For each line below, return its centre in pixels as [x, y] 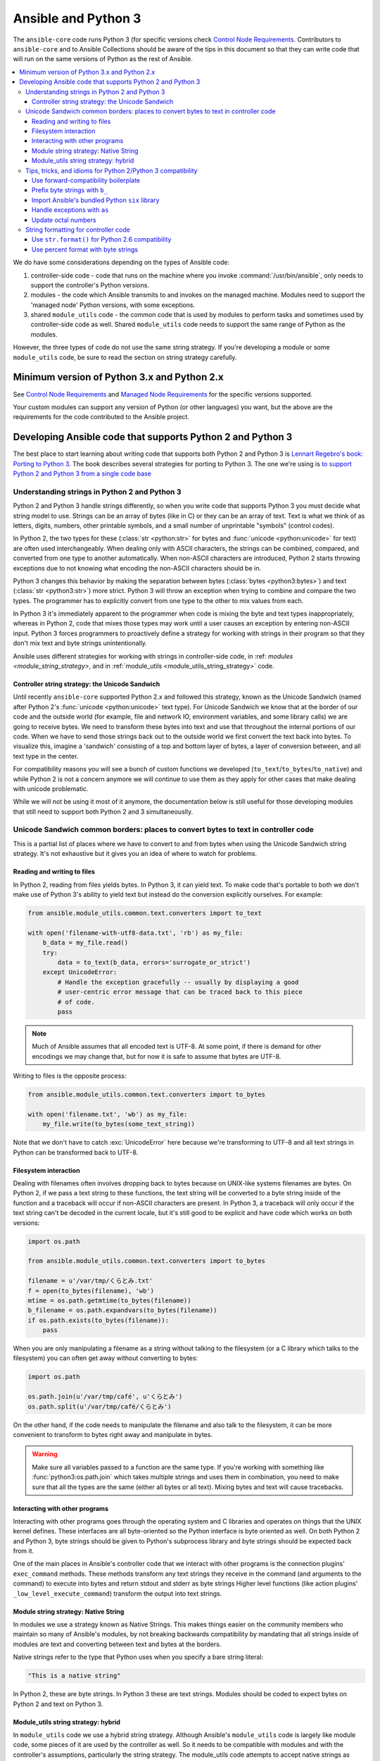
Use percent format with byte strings [85, 249]
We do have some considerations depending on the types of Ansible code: [121, 262]
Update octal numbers [64, 220]
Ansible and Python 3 [77, 18]
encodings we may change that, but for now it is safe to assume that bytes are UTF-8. [157, 1056]
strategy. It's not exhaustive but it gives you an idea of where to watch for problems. [135, 854]
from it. [24, 1551]
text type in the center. [46, 756]
